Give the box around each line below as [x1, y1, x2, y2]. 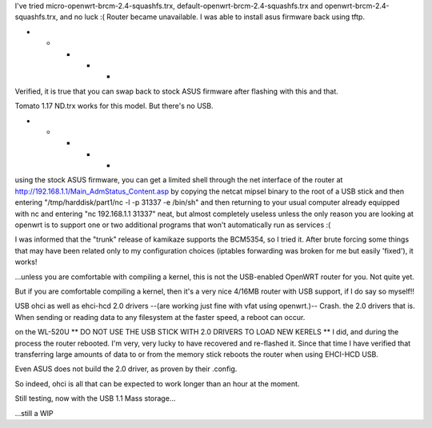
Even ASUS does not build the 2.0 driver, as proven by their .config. [14, 364, 238, 374]
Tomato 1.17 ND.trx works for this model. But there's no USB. [14, 101, 214, 111]
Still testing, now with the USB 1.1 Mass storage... [14, 394, 176, 403]
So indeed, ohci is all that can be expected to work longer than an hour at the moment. [14, 378, 300, 388]
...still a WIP [14, 408, 54, 418]
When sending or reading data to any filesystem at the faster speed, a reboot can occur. [14, 312, 306, 322]
